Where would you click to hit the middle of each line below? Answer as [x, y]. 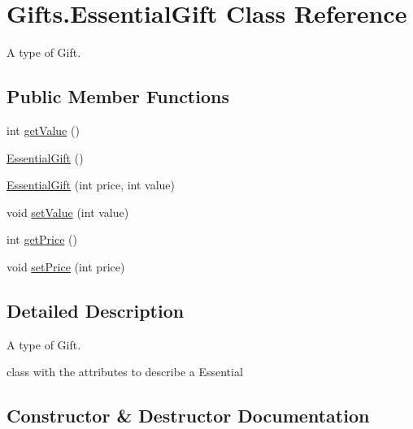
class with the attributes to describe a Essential [125, 372]
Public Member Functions [118, 96]
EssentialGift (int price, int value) [91, 185]
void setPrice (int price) [66, 266]
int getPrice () [42, 239]
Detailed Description [96, 310]
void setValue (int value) [68, 212]
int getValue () [43, 130]
